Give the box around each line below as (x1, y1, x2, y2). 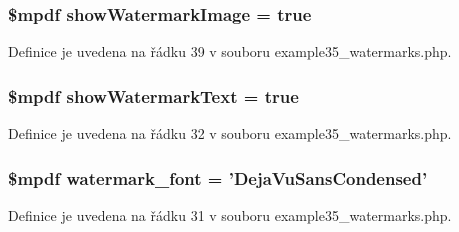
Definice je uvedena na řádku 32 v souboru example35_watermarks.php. (8, 123, 452, 144)
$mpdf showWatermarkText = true (8, 83, 299, 108)
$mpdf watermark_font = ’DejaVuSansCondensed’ (8, 165, 428, 190)
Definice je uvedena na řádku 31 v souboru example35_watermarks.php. (8, 204, 452, 225)
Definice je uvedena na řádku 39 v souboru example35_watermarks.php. (8, 41, 452, 62)
